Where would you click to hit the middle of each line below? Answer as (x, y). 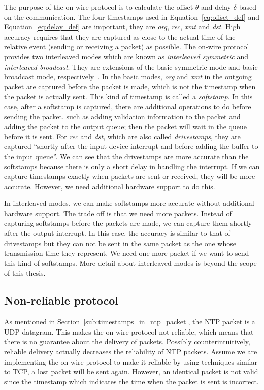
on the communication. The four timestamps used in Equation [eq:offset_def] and (132, 17)
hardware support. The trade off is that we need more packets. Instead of (118, 213)
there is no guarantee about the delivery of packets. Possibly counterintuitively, (127, 341)
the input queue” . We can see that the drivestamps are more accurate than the (126, 156)
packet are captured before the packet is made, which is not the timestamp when (130, 86)
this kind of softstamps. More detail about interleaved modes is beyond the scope (130, 263)
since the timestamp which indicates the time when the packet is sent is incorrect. (131, 381)
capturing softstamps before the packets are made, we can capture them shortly (128, 223)
